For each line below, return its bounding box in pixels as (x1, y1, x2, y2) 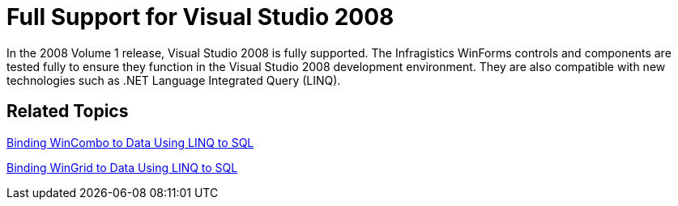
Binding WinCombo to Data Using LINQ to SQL (6, 135, 254, 149)
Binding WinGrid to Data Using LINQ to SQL (6, 160, 238, 174)
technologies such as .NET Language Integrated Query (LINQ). (6, 73, 341, 87)
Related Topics (6, 101, 129, 122)
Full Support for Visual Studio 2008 (6, 3, 394, 31)
